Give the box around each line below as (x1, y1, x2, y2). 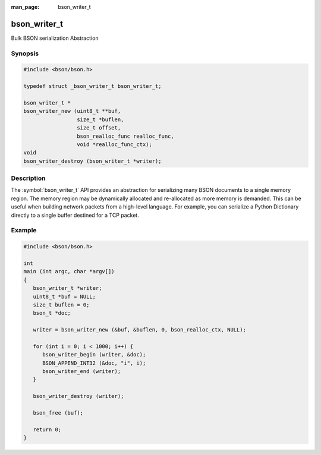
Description (11, 174, 46, 182)
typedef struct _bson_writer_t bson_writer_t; (23, 83, 162, 90)
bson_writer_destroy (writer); (33, 393, 124, 400)
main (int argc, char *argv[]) (23, 268, 115, 275)
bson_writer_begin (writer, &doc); (42, 351, 146, 358)
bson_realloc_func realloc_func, (76, 132, 175, 140)
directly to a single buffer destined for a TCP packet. (11, 211, 139, 219)
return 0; (33, 426, 62, 433)
